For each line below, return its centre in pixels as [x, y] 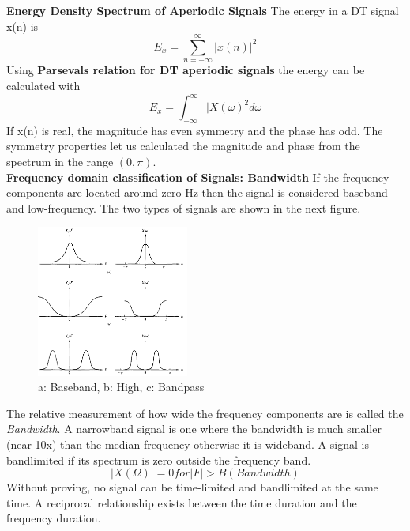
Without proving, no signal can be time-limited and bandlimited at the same [192, 487]
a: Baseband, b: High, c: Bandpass [121, 387]
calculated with [43, 85]
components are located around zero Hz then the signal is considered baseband [197, 192]
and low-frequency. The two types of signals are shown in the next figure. [184, 207]
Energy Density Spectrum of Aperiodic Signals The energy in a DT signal [203, 10]
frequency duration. [54, 518]
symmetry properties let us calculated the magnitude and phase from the [183, 146]
